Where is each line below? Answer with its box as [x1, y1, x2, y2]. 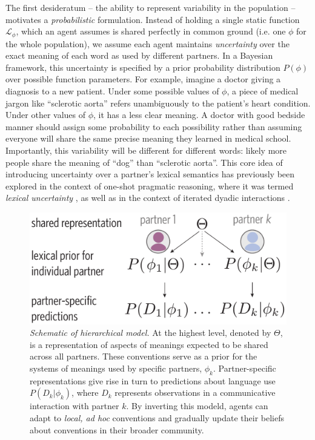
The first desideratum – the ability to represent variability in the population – [5, 1, 296, 13]
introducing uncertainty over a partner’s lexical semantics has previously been [5, 168, 295, 180]
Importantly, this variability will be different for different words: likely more [5, 143, 287, 156]
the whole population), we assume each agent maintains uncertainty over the [5, 37, 290, 50]
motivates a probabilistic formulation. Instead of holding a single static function [5, 13, 300, 25]
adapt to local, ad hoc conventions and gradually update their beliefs [30, 411, 285, 424]
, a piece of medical [227, 85, 299, 97]
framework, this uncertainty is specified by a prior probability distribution [5, 61, 280, 73]
